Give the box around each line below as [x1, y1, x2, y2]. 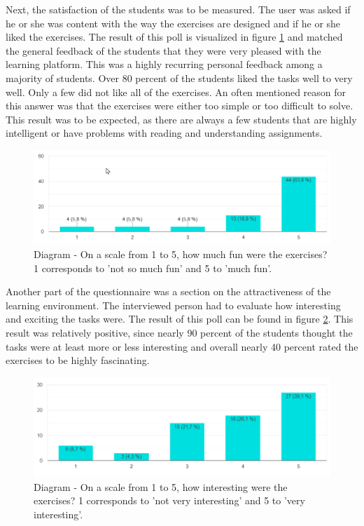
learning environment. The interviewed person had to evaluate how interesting [6, 297, 341, 312]
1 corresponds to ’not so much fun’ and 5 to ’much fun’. [34, 260, 272, 275]
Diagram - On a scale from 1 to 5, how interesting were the [34, 479, 288, 494]
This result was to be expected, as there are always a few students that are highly [6, 112, 357, 126]
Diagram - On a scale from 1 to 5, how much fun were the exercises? [34, 246, 328, 261]
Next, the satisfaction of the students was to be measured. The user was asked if [6, 2, 351, 16]
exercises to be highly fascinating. [6, 353, 150, 367]
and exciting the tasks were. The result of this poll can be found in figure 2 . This [6, 311, 353, 326]
